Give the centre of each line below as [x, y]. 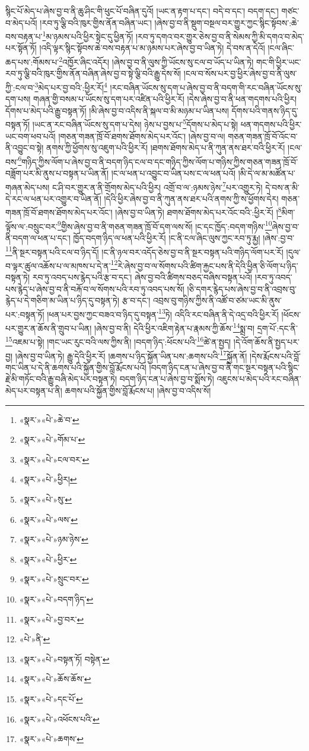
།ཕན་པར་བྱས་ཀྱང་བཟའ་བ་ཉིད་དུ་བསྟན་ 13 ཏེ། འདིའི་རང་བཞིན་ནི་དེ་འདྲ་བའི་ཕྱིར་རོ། [163, 313]
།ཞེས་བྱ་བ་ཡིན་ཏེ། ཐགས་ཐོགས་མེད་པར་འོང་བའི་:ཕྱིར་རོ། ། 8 [198, 212]
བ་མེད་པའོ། [21, 22]
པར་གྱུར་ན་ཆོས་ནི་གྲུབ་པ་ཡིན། [49, 328]
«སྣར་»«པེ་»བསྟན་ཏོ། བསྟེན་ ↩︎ [64, 659]
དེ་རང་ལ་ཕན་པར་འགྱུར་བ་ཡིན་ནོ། [53, 198]
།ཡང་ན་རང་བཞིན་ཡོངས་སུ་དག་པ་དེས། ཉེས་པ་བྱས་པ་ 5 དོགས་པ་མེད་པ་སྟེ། [135, 123]
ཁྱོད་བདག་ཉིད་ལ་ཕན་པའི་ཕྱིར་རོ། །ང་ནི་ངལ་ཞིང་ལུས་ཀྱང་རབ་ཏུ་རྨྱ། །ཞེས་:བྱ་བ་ [184, 237]
